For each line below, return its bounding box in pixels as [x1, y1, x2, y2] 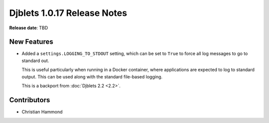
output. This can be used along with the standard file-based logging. [21, 73, 163, 79]
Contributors [9, 96, 50, 104]
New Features [9, 38, 53, 46]
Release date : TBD [9, 25, 48, 31]
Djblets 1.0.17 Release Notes [9, 7, 127, 18]
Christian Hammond [21, 109, 63, 115]
